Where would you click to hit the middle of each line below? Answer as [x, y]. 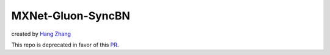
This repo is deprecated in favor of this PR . [65, 45]
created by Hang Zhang [41, 34]
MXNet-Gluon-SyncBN [71, 16]
